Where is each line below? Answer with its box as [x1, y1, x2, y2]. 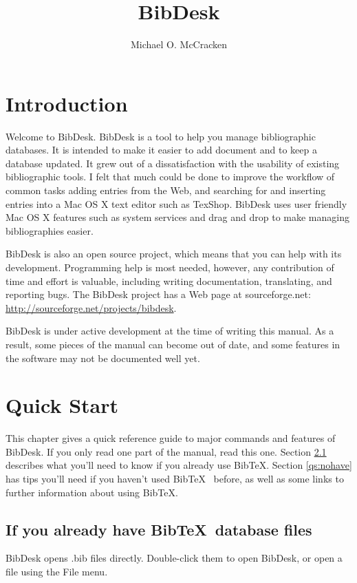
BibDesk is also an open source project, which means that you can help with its [6, 246, 342, 261]
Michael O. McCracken [130, 37, 228, 52]
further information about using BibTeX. [6, 485, 178, 499]
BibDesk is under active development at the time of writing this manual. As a [6, 324, 334, 338]
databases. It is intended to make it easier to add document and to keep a [6, 142, 317, 157]
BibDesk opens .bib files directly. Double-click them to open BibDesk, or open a [6, 551, 343, 565]
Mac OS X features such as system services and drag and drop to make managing [6, 210, 349, 224]
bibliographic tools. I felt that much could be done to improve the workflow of [6, 169, 335, 184]
